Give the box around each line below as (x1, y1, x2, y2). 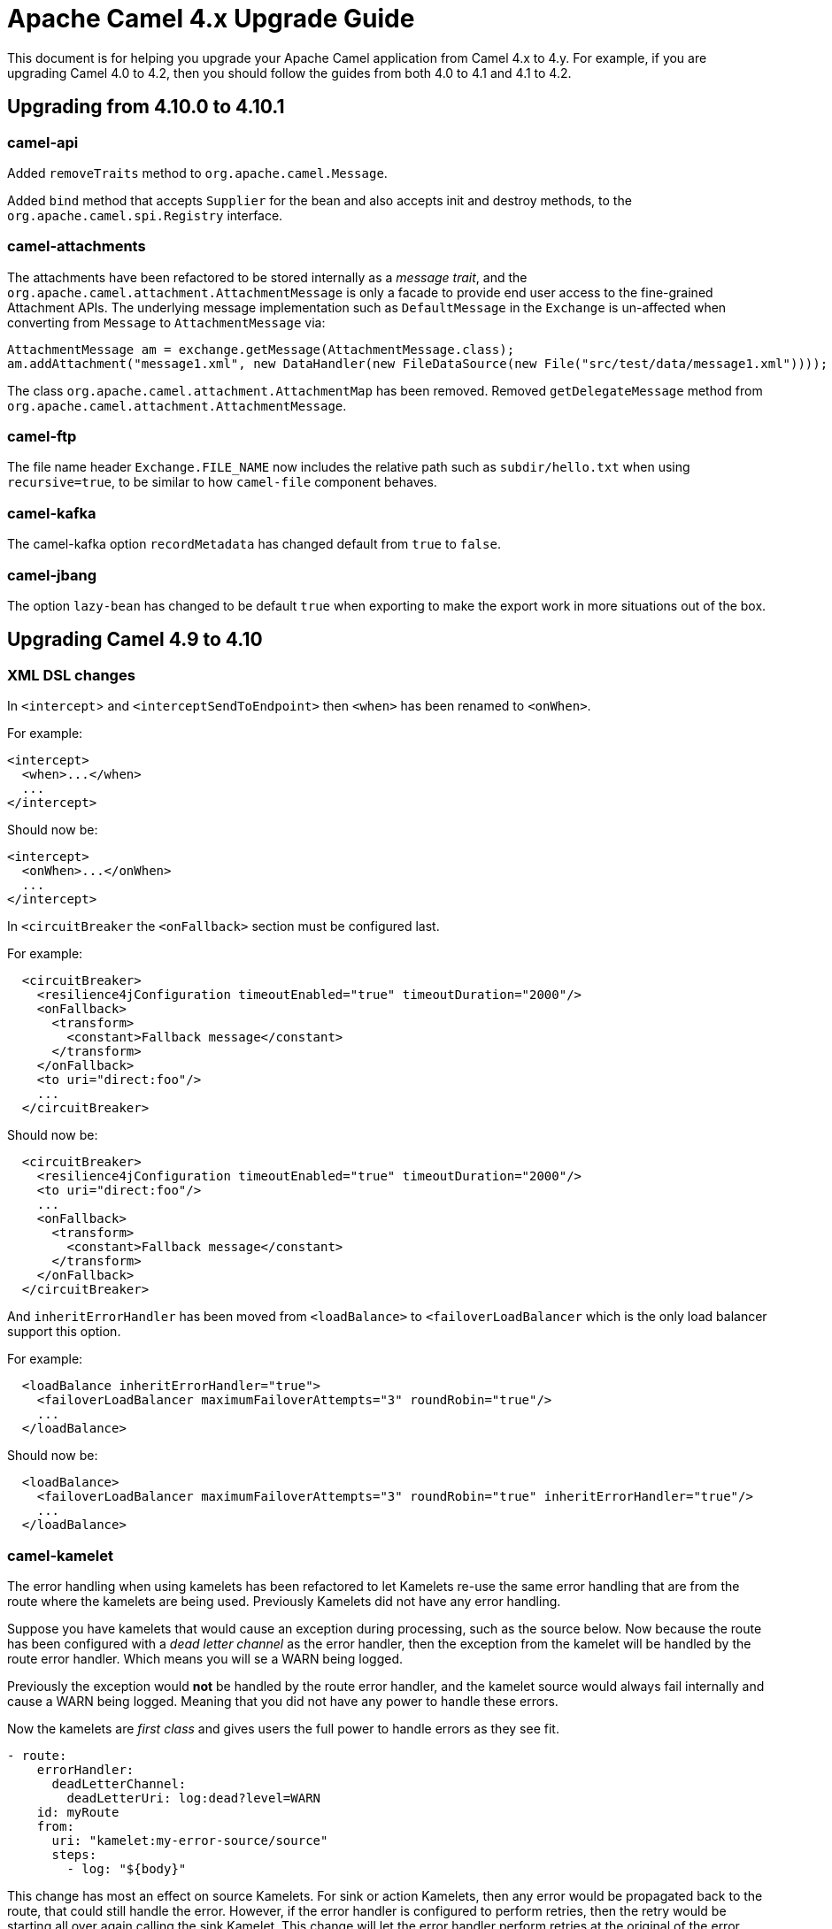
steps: (51, 1847, 97, 1862)
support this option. (7, 1324, 121, 1340)
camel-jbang (7, 565, 96, 584)
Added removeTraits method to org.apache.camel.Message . (7, 165, 388, 181)
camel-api (7, 133, 79, 151)
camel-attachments (7, 237, 146, 256)
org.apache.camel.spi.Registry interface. (7, 207, 283, 223)
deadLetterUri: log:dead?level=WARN (66, 1790, 321, 1805)
